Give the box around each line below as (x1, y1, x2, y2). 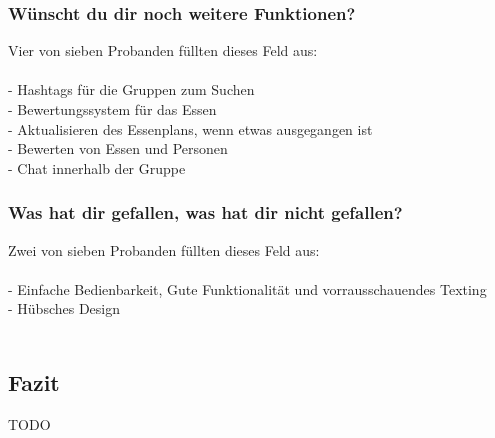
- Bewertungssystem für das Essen (8, 99, 217, 119)
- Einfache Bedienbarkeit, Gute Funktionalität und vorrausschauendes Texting (8, 278, 487, 299)
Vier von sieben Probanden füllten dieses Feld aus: (8, 40, 318, 61)
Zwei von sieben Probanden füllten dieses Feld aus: (8, 239, 320, 260)
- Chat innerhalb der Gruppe (8, 157, 186, 178)
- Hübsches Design (8, 298, 121, 319)
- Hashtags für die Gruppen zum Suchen (8, 79, 255, 100)
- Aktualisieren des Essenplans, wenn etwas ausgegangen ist (8, 118, 373, 139)
